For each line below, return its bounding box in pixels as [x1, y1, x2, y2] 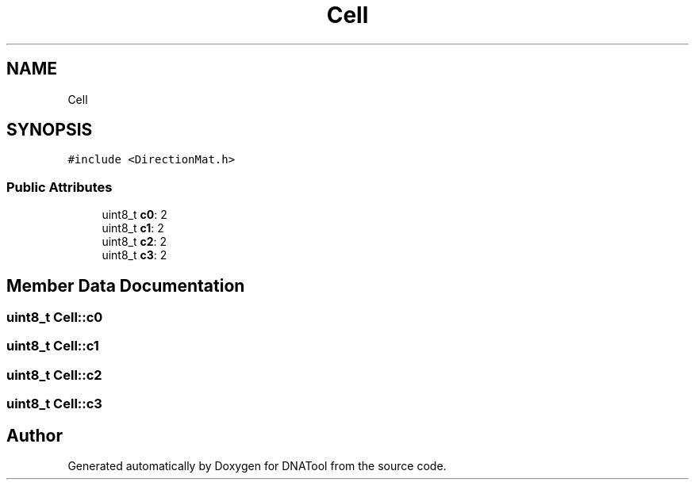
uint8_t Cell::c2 [6, 366, 102, 383]
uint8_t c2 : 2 [102, 235, 167, 249]
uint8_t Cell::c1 [6, 338, 99, 354]
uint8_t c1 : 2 [102, 221, 164, 235]
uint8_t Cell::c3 [6, 396, 102, 412]
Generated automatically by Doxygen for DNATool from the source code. [67, 459, 447, 473]
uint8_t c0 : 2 [102, 208, 167, 222]
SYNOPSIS [6, 120, 93, 140]
